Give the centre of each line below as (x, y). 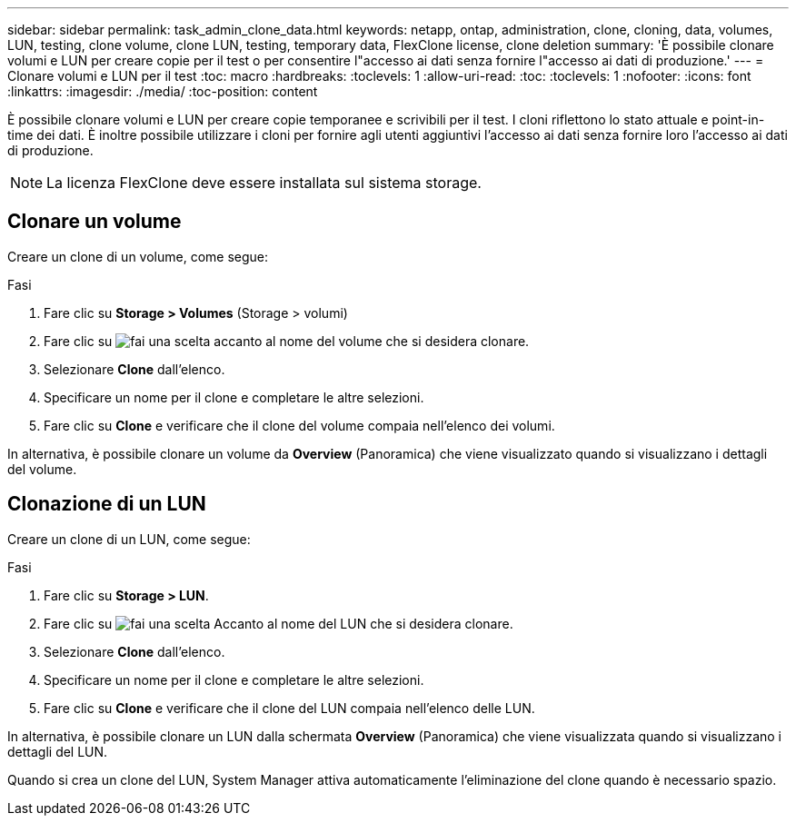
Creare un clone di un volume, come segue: (138, 256)
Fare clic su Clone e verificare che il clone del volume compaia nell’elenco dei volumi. (299, 425)
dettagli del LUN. (58, 751)
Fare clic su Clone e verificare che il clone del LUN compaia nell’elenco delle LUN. (289, 708)
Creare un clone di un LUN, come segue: (129, 539)
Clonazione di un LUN (107, 504)
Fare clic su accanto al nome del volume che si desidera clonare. (287, 341)
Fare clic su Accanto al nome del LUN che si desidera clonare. (279, 623)
